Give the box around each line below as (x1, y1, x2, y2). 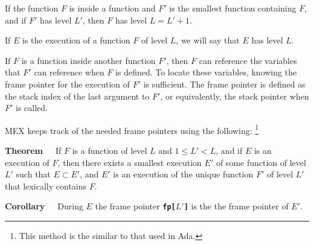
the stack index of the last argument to (5, 89, 150, 102)
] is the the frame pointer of (184, 200, 289, 212)
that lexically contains (5, 179, 87, 192)
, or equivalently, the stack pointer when (160, 89, 309, 102)
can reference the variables (199, 54, 297, 66)
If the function (5, 2, 59, 14)
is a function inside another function (21, 54, 156, 66)
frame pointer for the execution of (5, 77, 130, 90)
